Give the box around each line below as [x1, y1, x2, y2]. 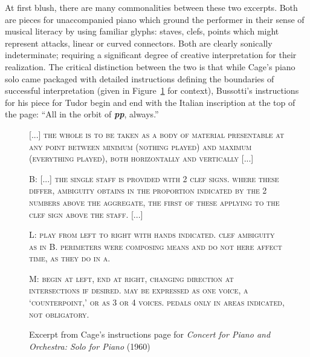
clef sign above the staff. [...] [29, 208, 143, 220]
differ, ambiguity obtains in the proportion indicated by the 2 [29, 184, 267, 197]
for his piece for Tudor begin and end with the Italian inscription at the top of [5, 96, 295, 108]
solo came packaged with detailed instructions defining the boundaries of [5, 72, 274, 85]
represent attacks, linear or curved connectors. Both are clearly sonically [5, 36, 273, 49]
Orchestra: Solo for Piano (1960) [29, 339, 150, 352]
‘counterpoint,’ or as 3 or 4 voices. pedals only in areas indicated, [29, 296, 285, 309]
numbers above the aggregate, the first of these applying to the [29, 195, 280, 208]
